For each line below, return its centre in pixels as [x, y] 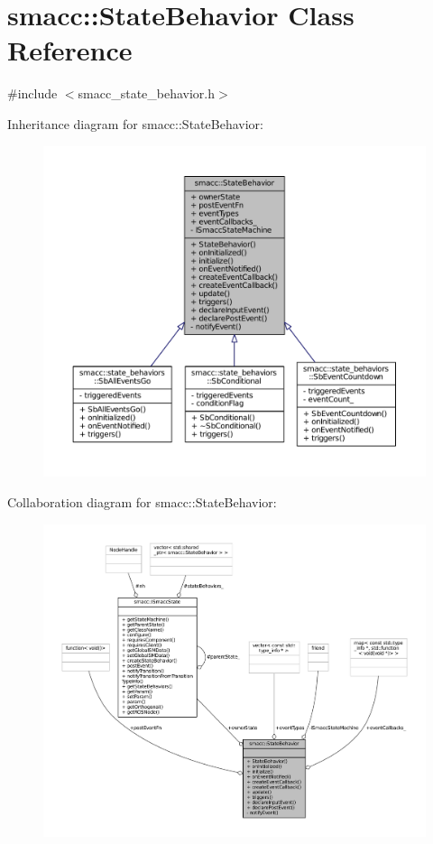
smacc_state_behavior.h [147, 93]
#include [32, 93]
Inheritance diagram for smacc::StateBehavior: [135, 123]
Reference [70, 50]
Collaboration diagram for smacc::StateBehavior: [142, 501]
